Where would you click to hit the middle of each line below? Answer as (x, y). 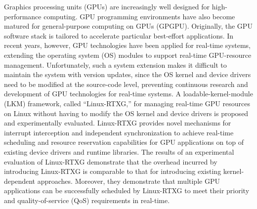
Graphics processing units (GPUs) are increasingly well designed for (107, 6)
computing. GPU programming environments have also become (139, 16)
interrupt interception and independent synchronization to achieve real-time (119, 132)
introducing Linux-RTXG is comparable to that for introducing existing (113, 171)
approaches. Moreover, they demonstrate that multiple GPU (128, 181)
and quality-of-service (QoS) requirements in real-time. (87, 200)
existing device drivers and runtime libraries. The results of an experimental (119, 151)
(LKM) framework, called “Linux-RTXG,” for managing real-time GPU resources (127, 103)
